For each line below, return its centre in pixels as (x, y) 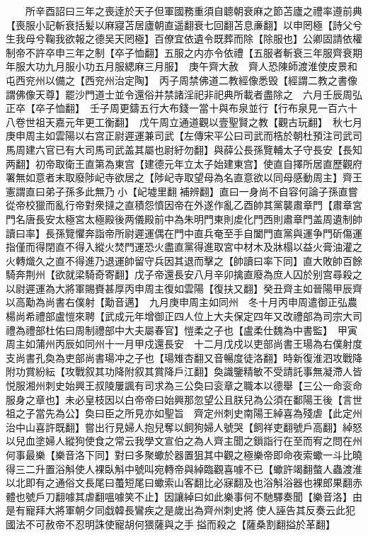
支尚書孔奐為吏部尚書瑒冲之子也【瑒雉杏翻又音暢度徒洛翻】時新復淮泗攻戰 (179, 357)
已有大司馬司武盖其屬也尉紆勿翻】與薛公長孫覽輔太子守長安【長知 (208, 149)
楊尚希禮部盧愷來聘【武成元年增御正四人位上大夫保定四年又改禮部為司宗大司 (184, 316)
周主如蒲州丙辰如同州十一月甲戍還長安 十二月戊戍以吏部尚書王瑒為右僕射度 (184, 344)
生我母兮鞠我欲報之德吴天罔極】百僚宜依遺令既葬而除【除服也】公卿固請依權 (184, 39)
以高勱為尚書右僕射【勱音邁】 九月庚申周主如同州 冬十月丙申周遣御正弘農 (182, 302)
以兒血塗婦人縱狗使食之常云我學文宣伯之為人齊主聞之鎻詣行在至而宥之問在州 (184, 441)
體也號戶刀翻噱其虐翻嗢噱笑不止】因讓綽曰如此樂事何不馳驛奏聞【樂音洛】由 (184, 496)
